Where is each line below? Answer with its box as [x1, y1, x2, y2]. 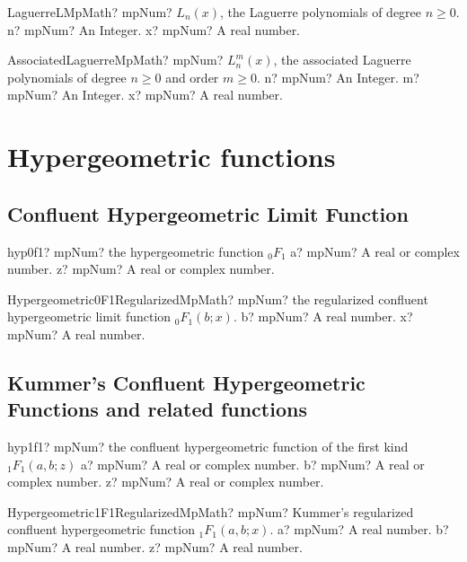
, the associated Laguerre [273, 50, 411, 69]
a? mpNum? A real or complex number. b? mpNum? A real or [80, 454, 425, 473]
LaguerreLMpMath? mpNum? [7, 3, 172, 21]
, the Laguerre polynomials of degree [220, 3, 422, 21]
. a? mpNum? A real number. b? [269, 520, 449, 539]
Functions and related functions [7, 395, 307, 423]
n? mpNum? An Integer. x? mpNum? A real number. [7, 20, 301, 39]
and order [165, 67, 219, 86]
